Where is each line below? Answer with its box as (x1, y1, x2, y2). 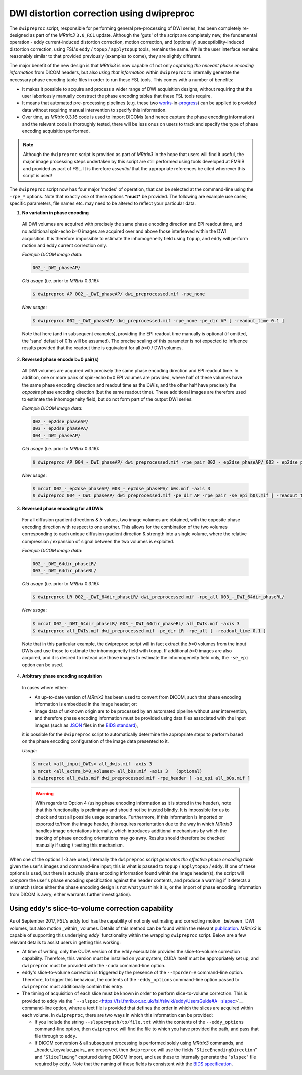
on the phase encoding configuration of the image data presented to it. (22, 738, 169, 744)
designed (9, 32, 29, 38)
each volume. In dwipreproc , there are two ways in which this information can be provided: (22, 1012, 213, 1018)
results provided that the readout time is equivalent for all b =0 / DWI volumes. (22, 345, 183, 351)
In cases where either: (22, 684, 68, 690)
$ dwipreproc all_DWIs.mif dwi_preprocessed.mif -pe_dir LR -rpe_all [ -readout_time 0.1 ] (32, 628, 266, 634)
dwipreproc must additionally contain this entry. (22, 983, 124, 989)
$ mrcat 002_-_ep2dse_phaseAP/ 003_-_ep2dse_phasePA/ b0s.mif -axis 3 (32, 486, 211, 491)
